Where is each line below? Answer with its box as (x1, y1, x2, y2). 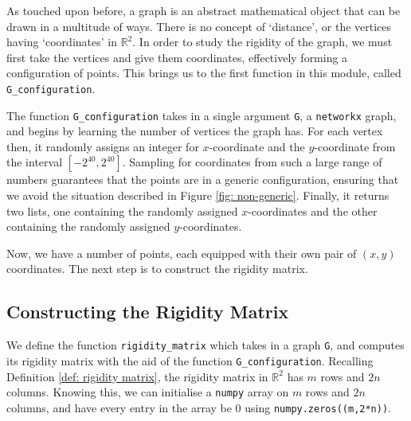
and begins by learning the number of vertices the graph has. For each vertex (6, 123, 383, 139)
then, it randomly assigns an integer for (6, 138, 199, 154)
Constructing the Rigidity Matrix (6, 299, 289, 324)
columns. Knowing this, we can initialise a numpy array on (6, 384, 289, 400)
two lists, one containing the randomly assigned (6, 202, 238, 219)
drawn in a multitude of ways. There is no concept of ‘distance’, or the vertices (6, 18, 392, 34)
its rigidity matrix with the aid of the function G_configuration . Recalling (6, 352, 374, 368)
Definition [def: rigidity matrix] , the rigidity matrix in (6, 368, 268, 384)
